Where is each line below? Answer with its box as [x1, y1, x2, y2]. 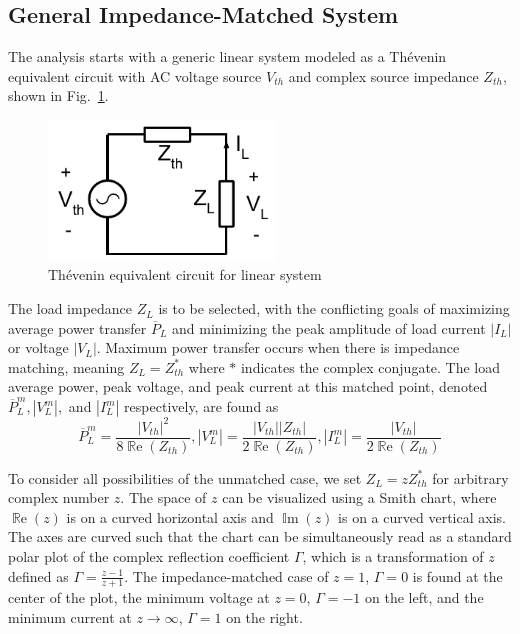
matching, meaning [8, 356, 125, 377]
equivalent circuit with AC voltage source [8, 65, 262, 86]
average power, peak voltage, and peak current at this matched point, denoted [8, 376, 488, 397]
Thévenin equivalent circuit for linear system [48, 264, 322, 285]
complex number [8, 487, 110, 508]
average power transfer [8, 317, 147, 338]
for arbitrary [432, 467, 509, 488]
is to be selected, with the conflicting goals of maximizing [158, 298, 510, 319]
